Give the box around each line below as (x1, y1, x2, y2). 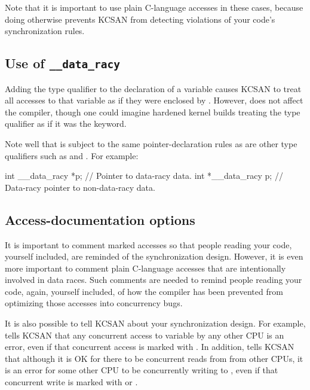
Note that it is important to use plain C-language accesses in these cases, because (5, 1, 303, 13)
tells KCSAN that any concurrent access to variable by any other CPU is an (5, 328, 284, 341)
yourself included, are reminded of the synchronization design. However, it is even (5, 250, 303, 263)
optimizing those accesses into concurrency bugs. (5, 297, 183, 309)
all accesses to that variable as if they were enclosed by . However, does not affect (5, 94, 303, 106)
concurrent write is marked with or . (5, 376, 138, 388)
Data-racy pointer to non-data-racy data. (5, 181, 155, 193)
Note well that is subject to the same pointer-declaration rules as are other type (5, 137, 297, 150)
